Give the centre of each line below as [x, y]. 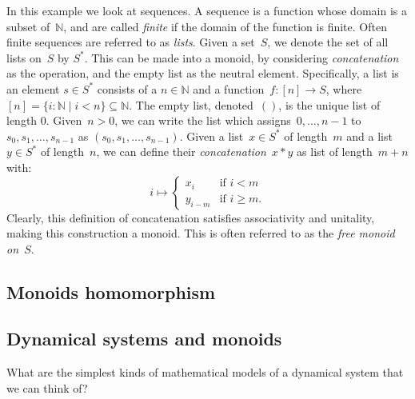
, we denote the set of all [328, 42]
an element [33, 88]
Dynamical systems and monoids [144, 339]
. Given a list [211, 136]
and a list [369, 136]
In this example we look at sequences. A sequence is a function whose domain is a [207, 10]
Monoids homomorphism [111, 291]
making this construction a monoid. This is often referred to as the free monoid [201, 233]
